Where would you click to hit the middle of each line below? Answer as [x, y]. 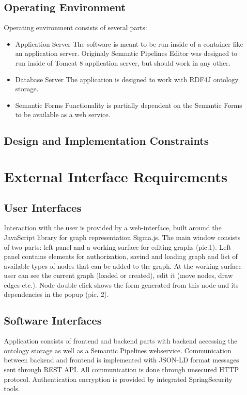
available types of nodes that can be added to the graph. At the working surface [123, 266]
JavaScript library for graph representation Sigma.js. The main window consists [122, 237]
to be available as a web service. [63, 114]
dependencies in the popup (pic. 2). [56, 294]
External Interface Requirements [116, 176]
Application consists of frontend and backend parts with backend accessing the [121, 341]
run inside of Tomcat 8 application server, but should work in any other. [123, 62]
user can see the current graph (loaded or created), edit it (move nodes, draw [118, 275]
